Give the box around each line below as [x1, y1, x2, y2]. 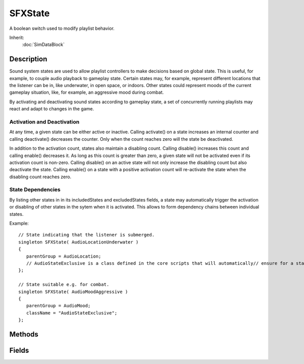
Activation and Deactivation [9, 118, 80, 125]
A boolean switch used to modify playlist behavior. [9, 25, 115, 31]
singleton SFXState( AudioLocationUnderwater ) [18, 239, 139, 245]
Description [9, 55, 48, 63]
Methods [9, 330, 39, 339]
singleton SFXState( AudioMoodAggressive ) [18, 289, 128, 295]
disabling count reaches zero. [9, 174, 71, 180]
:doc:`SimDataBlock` [22, 42, 65, 48]
